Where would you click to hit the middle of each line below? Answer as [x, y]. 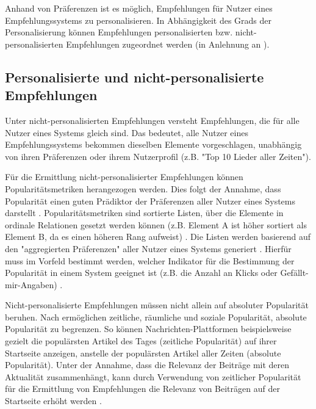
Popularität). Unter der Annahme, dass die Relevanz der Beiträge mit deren [147, 365]
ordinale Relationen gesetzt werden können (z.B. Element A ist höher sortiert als [156, 224]
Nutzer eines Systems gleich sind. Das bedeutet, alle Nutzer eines [127, 132]
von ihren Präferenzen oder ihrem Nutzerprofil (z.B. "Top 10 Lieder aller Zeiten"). [158, 156]
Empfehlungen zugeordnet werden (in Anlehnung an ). [168, 44]
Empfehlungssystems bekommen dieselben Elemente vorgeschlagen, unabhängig [153, 144]
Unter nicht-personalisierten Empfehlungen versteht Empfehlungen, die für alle [152, 120]
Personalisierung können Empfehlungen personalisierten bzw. [119, 32]
